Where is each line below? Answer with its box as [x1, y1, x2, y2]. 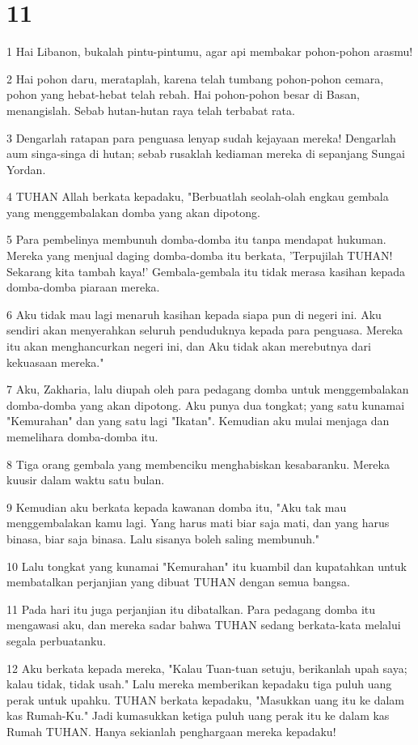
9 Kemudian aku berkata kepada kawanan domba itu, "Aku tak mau [6, 498, 347, 515]
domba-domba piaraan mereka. [6, 279, 160, 296]
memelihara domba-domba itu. [6, 428, 158, 445]
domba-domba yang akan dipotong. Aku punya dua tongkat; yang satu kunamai [6, 396, 405, 413]
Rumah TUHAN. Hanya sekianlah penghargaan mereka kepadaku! [6, 722, 336, 739]
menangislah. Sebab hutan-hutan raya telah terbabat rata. [6, 101, 295, 118]
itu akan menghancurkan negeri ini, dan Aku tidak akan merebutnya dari [6, 338, 371, 355]
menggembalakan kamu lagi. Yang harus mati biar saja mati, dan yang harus [6, 514, 390, 531]
